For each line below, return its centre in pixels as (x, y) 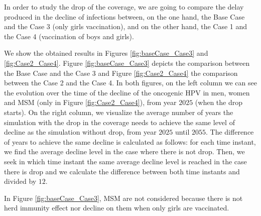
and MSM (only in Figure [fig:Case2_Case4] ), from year (90, 102)
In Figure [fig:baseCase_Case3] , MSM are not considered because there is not (123, 198)
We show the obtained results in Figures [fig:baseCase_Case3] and (106, 53)
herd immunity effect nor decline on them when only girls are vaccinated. (117, 208)
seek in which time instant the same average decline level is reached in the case (125, 161)
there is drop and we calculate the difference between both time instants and (122, 171)
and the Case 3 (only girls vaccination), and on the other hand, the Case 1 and (126, 26)
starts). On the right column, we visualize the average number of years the (119, 112)
